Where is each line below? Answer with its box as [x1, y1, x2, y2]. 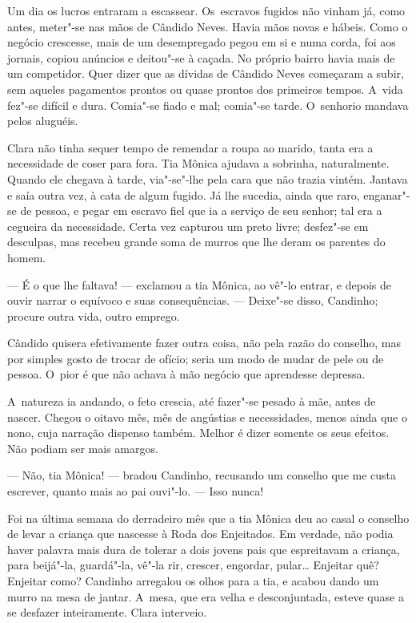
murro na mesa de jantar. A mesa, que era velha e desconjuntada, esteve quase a [7, 588, 404, 605]
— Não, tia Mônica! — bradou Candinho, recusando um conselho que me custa [7, 467, 397, 483]
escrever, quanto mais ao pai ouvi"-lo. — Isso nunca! [7, 483, 264, 500]
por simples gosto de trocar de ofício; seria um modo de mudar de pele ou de [7, 350, 384, 366]
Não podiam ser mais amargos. [7, 439, 158, 456]
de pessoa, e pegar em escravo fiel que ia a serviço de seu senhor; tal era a [20, 202, 382, 219]
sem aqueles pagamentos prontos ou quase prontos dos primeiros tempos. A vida [7, 80, 403, 97]
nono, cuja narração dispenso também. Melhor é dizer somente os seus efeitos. [7, 424, 390, 441]
